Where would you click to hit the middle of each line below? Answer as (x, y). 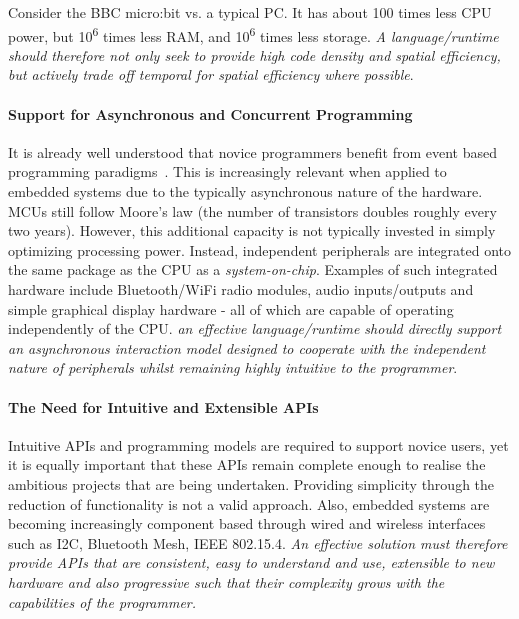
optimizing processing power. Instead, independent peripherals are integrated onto (260, 249)
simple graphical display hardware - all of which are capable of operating (231, 308)
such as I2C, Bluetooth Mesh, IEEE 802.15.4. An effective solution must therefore (258, 542)
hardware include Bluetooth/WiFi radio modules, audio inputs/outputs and (241, 288)
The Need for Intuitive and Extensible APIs (163, 406)
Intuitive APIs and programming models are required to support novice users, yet (258, 444)
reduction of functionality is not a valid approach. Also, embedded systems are (249, 503)
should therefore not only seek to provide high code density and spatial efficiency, (254, 54)
